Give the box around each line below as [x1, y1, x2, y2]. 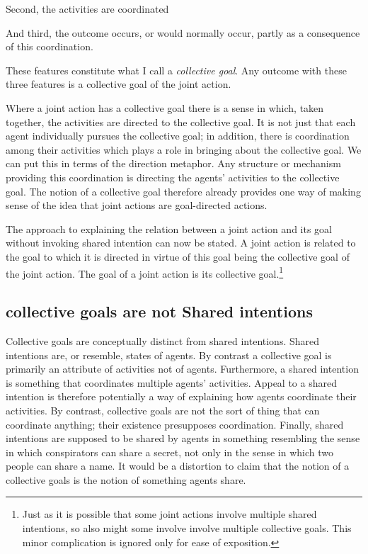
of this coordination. [6, 39, 93, 54]
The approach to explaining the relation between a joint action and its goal [6, 221, 333, 236]
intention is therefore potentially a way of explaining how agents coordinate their [6, 389, 357, 404]
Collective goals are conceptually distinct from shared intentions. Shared [6, 333, 320, 348]
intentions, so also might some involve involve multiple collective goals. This [22, 521, 352, 536]
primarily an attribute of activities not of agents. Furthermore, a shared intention [6, 361, 359, 376]
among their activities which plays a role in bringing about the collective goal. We [6, 142, 362, 157]
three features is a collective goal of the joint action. [6, 77, 231, 91]
